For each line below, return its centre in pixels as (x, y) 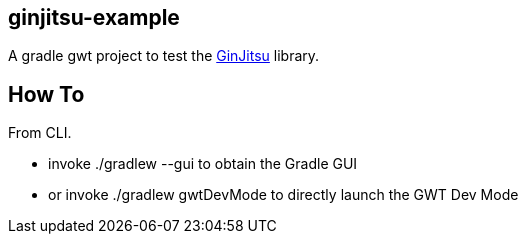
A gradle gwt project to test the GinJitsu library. (164, 56)
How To (46, 94)
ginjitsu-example (94, 17)
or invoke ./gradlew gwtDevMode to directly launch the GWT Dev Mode (283, 195)
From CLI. (40, 133)
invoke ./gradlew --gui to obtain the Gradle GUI (203, 164)
